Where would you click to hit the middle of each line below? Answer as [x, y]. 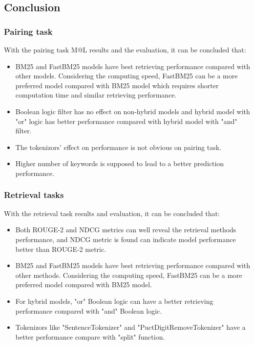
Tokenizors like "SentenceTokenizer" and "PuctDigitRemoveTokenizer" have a [130, 327]
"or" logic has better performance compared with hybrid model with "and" [126, 121]
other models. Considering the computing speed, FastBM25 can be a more [127, 76]
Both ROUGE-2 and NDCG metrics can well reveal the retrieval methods [126, 230]
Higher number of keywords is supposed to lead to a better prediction [120, 163]
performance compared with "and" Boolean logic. [89, 310]
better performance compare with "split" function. [90, 336]
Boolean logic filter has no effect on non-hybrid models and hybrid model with [133, 111]
